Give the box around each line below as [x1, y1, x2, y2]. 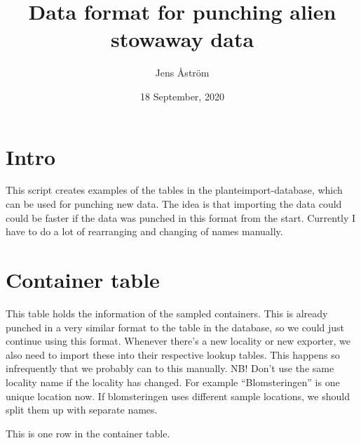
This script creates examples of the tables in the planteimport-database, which [6, 183, 343, 197]
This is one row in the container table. [6, 425, 170, 440]
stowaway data [110, 25, 254, 53]
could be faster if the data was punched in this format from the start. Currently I [6, 210, 356, 225]
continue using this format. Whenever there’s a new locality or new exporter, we [6, 333, 350, 348]
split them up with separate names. [6, 402, 158, 417]
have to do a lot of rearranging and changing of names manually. [6, 224, 283, 239]
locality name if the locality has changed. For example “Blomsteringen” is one [6, 374, 340, 389]
